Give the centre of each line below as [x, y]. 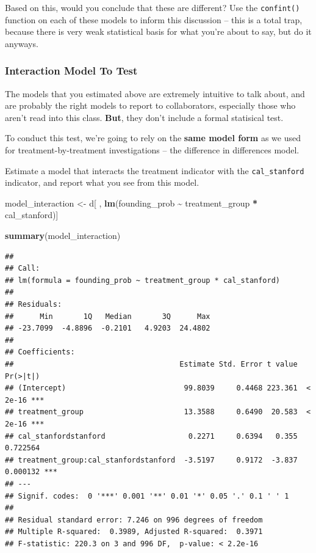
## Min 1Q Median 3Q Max [108, 316]
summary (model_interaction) [63, 236]
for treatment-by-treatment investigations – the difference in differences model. [152, 150]
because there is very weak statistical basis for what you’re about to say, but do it [158, 31]
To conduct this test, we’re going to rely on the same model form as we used [153, 138]
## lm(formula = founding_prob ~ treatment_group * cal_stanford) [143, 280]
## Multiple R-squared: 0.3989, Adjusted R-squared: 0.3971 [134, 532]
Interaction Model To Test [71, 71]
